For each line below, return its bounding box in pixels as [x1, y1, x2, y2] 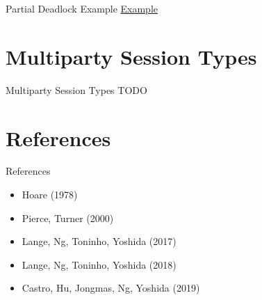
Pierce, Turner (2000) [22, 210, 114, 225]
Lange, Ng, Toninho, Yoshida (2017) [22, 234, 177, 248]
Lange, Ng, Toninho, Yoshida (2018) [22, 257, 177, 271]
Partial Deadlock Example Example [6, 1, 158, 15]
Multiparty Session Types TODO [6, 82, 147, 97]
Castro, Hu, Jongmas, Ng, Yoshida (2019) [22, 281, 200, 295]
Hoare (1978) [22, 187, 78, 202]
